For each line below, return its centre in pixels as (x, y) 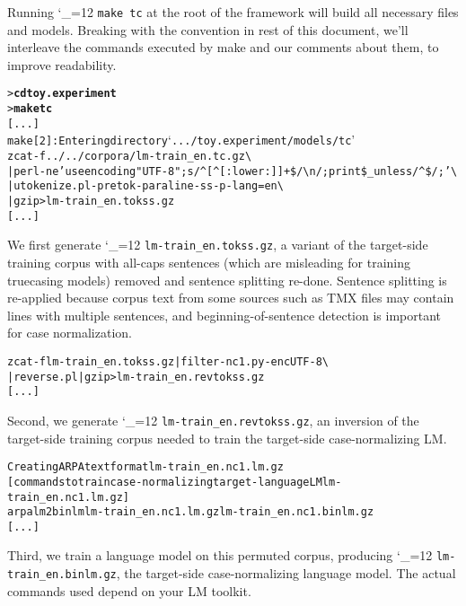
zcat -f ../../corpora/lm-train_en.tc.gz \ (130, 157)
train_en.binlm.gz (62, 575)
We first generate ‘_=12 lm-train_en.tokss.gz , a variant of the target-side (218, 245)
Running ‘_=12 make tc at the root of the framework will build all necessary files (233, 12)
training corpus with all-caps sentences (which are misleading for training (209, 262)
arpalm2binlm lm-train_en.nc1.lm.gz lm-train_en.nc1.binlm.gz (191, 512)
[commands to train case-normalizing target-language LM (165, 482)
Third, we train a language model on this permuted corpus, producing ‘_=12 (220, 555)
